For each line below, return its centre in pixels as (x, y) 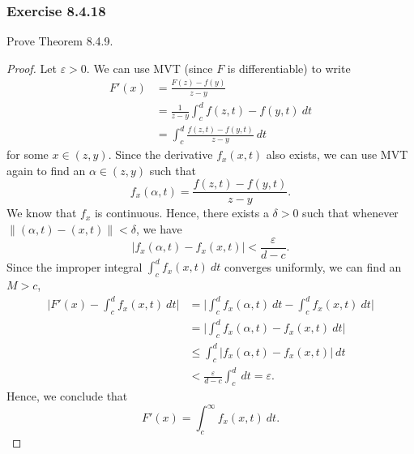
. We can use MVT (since (149, 68)
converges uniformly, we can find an (313, 266)
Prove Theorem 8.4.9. (60, 41)
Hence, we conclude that (67, 395)
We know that (42, 213)
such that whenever (350, 213)
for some (28, 154)
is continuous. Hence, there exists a (181, 213)
